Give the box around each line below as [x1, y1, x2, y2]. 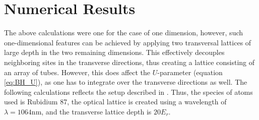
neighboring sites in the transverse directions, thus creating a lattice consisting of [4, 56, 255, 67]
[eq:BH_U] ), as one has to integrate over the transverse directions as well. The [4, 77, 247, 87]
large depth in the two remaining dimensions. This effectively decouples [4, 47, 225, 57]
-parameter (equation [157, 67, 223, 77]
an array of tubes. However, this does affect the [4, 67, 151, 77]
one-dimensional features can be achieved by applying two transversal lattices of [4, 37, 251, 47]
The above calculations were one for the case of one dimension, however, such [4, 27, 243, 38]
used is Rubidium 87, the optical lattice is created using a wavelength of [4, 96, 227, 107]
